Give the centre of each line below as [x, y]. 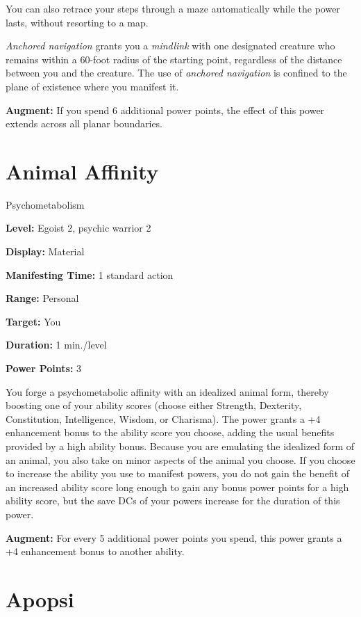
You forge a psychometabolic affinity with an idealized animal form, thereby [167, 391]
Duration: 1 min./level [56, 345]
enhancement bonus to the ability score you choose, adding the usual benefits [170, 432]
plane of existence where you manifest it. [92, 86]
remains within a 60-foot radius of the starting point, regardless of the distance [174, 59]
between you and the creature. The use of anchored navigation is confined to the [176, 73]
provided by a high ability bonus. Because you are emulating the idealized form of [180, 446]
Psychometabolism [45, 204]
